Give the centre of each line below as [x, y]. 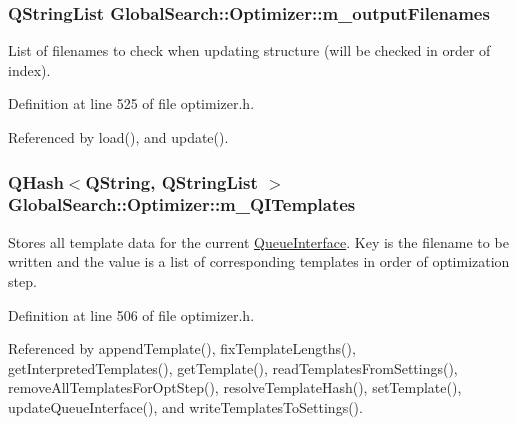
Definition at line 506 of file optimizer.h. [131, 314]
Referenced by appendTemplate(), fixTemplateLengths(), [182, 348]
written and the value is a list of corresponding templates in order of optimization [259, 261]
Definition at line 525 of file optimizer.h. [131, 103]
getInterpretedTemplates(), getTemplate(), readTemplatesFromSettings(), [233, 367]
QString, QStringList [171, 181]
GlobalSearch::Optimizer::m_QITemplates [182, 204]
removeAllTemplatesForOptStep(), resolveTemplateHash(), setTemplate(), [235, 387]
